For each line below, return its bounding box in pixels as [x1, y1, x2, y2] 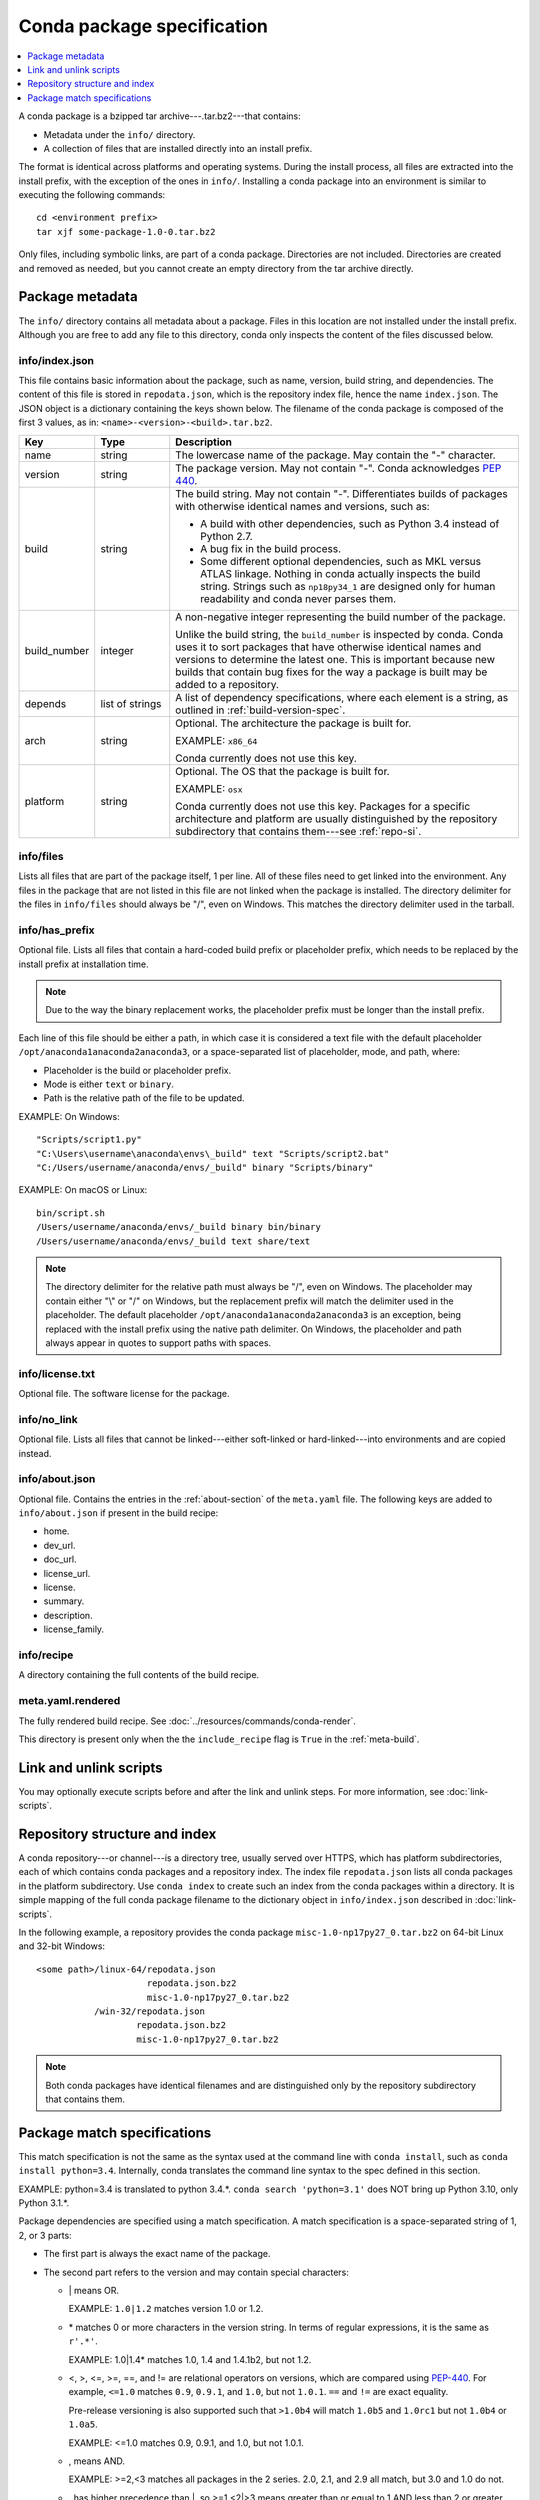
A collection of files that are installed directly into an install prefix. [43, 142, 313, 154]
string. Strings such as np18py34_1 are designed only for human [200, 579, 496, 593]
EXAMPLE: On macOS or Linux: [18, 1184, 148, 1196]
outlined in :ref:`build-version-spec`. [175, 703, 346, 717]
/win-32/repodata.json [93, 2006, 205, 2017]
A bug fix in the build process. [200, 541, 342, 555]
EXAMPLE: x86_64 [175, 733, 258, 747]
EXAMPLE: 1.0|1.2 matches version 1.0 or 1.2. [68, 2303, 264, 2315]
